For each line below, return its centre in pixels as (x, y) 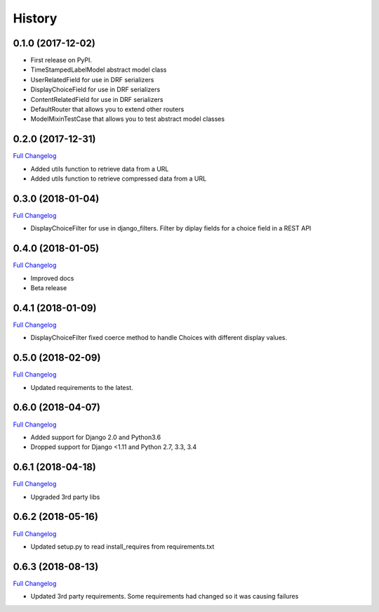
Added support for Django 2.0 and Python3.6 (96, 437)
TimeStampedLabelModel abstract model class (99, 70)
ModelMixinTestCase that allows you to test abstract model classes (127, 119)
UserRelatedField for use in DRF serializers (92, 79)
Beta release (49, 288)
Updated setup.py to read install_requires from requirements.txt (122, 546)
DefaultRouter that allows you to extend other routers (107, 110)
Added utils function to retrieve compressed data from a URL (119, 178)
